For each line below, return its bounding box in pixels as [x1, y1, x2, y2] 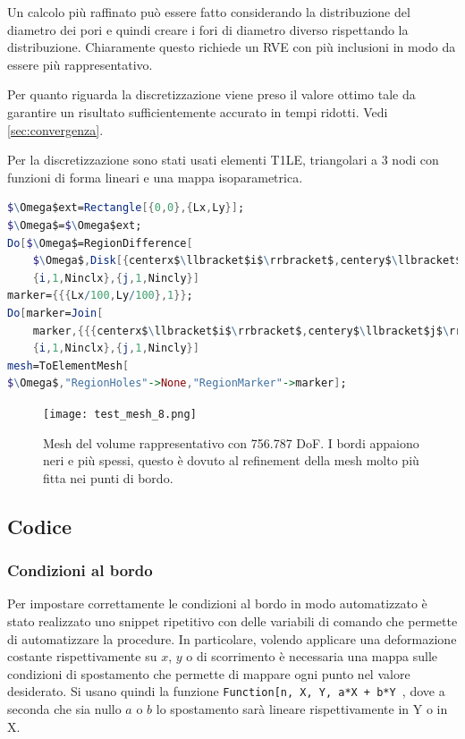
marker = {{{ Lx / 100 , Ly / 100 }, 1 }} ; [7, 289, 193, 302]
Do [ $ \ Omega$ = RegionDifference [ [7, 236, 193, 250]
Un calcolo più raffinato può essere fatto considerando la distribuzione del [7, 3, 410, 21]
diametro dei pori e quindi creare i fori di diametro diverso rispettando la [7, 20, 409, 38]
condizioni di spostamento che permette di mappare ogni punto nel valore [7, 664, 410, 683]
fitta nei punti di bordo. [43, 468, 173, 487]
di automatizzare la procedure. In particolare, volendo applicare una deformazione [7, 629, 457, 648]
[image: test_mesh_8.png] [43, 407, 197, 420]
